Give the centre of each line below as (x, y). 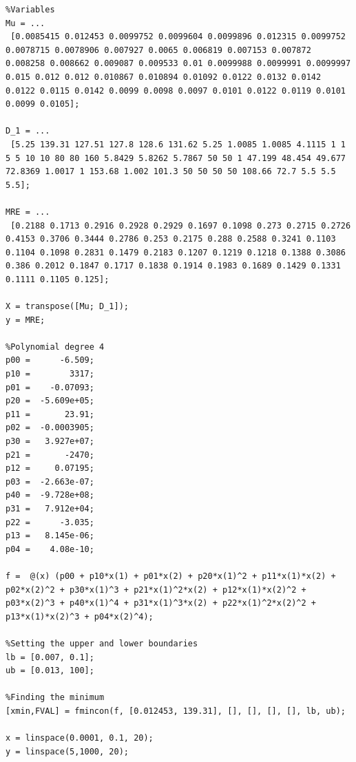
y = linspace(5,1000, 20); (67, 751)
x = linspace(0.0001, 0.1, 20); (80, 738)
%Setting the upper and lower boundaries (102, 643)
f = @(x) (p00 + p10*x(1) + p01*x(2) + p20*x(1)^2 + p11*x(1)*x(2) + (171, 576)
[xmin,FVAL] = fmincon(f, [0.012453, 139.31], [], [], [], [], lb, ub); (176, 711)
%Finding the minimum (55, 698)
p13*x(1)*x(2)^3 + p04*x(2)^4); (80, 616)
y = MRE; (25, 320)
